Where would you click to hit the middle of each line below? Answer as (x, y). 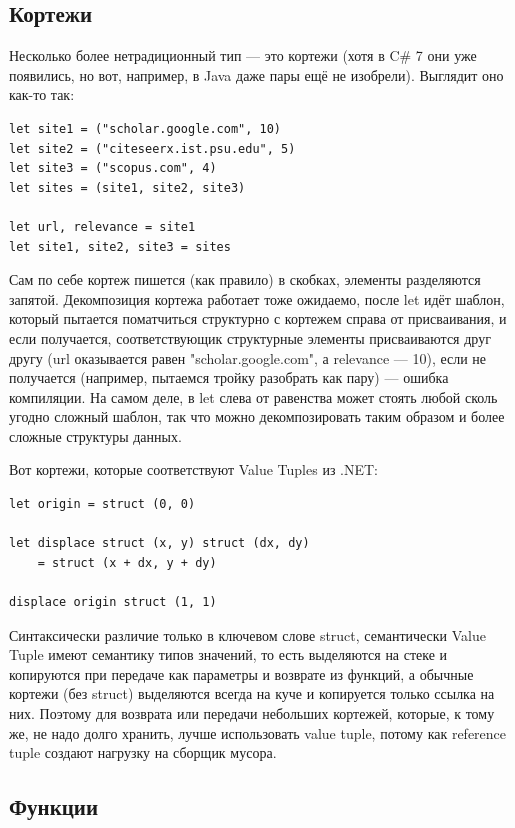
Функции (54, 806)
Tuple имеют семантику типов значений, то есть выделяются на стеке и (228, 654)
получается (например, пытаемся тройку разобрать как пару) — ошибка (229, 377)
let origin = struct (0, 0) (102, 504)
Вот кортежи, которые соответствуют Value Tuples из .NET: (194, 469)
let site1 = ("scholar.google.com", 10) (145, 128)
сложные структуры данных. (95, 435)
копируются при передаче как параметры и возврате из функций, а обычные (241, 673)
